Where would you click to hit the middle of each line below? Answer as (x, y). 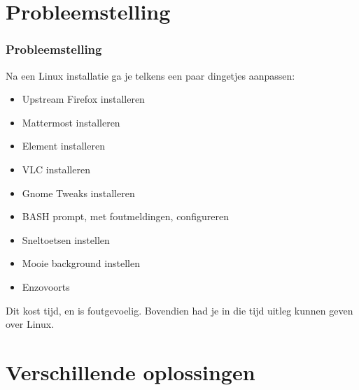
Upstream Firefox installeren (83, 99)
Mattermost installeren (71, 122)
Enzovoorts (46, 286)
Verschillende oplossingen (131, 371)
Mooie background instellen (81, 263)
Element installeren (63, 146)
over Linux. (30, 324)
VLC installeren (56, 169)
